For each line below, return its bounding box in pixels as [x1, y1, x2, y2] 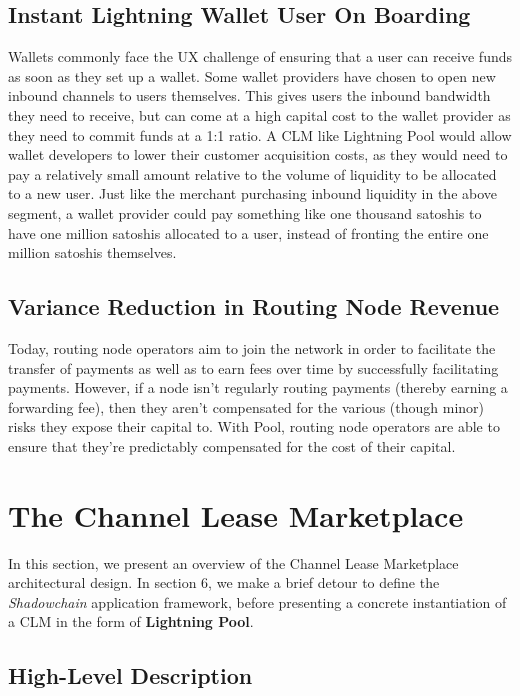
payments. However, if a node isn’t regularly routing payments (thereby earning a [8, 377, 508, 398]
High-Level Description [8, 660, 253, 691]
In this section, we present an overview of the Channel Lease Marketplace [8, 552, 459, 573]
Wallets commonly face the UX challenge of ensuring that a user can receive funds [8, 46, 512, 67]
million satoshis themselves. [8, 242, 177, 263]
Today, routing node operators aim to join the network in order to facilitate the [8, 337, 496, 358]
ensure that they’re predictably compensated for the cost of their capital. [8, 435, 456, 456]
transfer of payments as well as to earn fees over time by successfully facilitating [8, 357, 499, 378]
